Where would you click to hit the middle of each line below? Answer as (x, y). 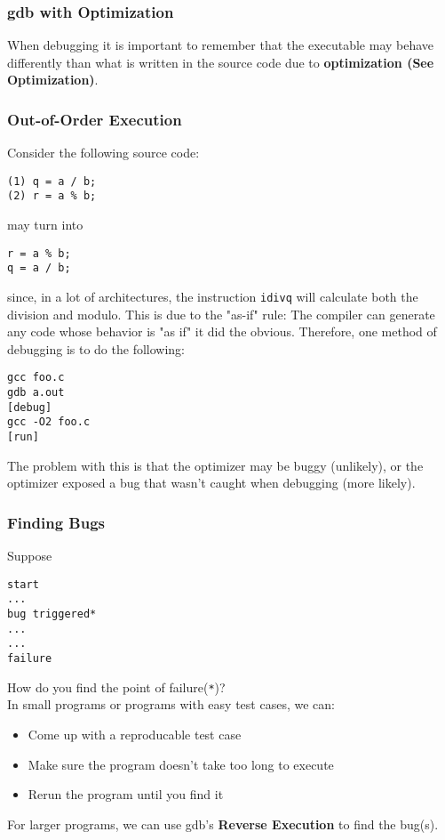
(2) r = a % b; (52, 196)
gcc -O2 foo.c (49, 422)
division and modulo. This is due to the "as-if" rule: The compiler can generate (221, 314)
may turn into (45, 225)
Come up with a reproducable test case (135, 734)
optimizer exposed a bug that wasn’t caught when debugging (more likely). (211, 483)
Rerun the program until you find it (126, 794)
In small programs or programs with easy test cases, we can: (171, 704)
